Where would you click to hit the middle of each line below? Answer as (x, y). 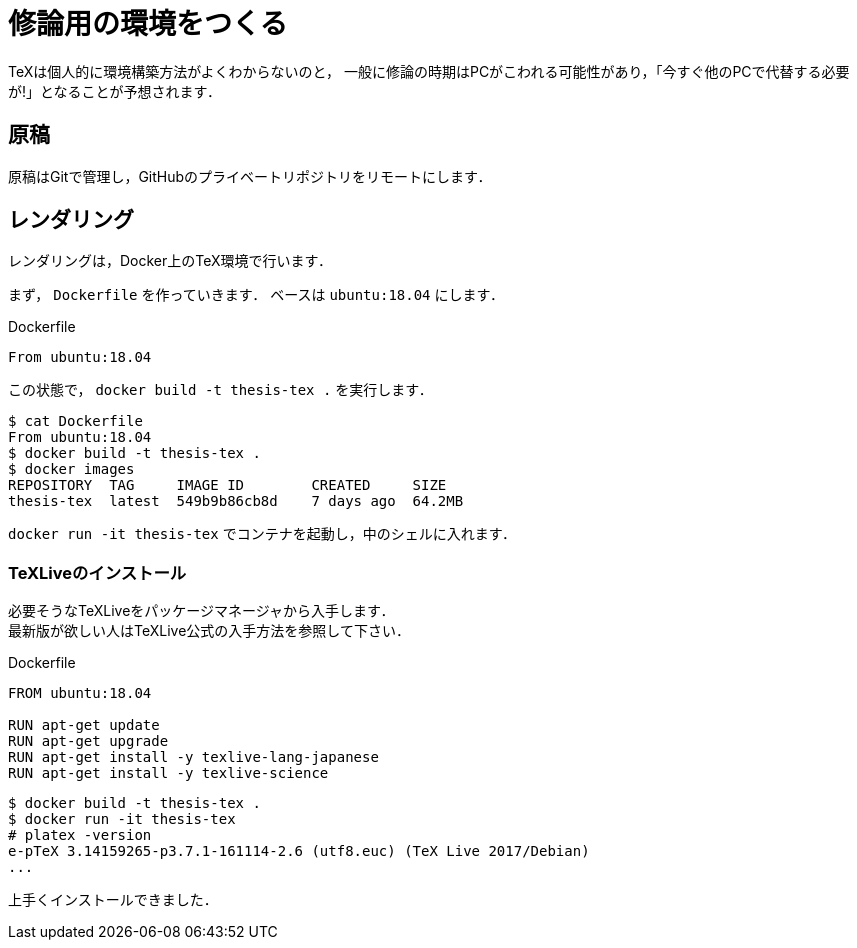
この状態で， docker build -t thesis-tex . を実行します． (220, 390)
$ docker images (71, 469)
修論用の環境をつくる (148, 24)
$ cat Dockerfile (75, 421)
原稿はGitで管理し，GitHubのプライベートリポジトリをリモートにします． (250, 176)
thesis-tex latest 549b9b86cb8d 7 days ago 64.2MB (236, 501)
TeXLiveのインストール (97, 572)
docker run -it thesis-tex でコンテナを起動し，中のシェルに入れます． (262, 534)
